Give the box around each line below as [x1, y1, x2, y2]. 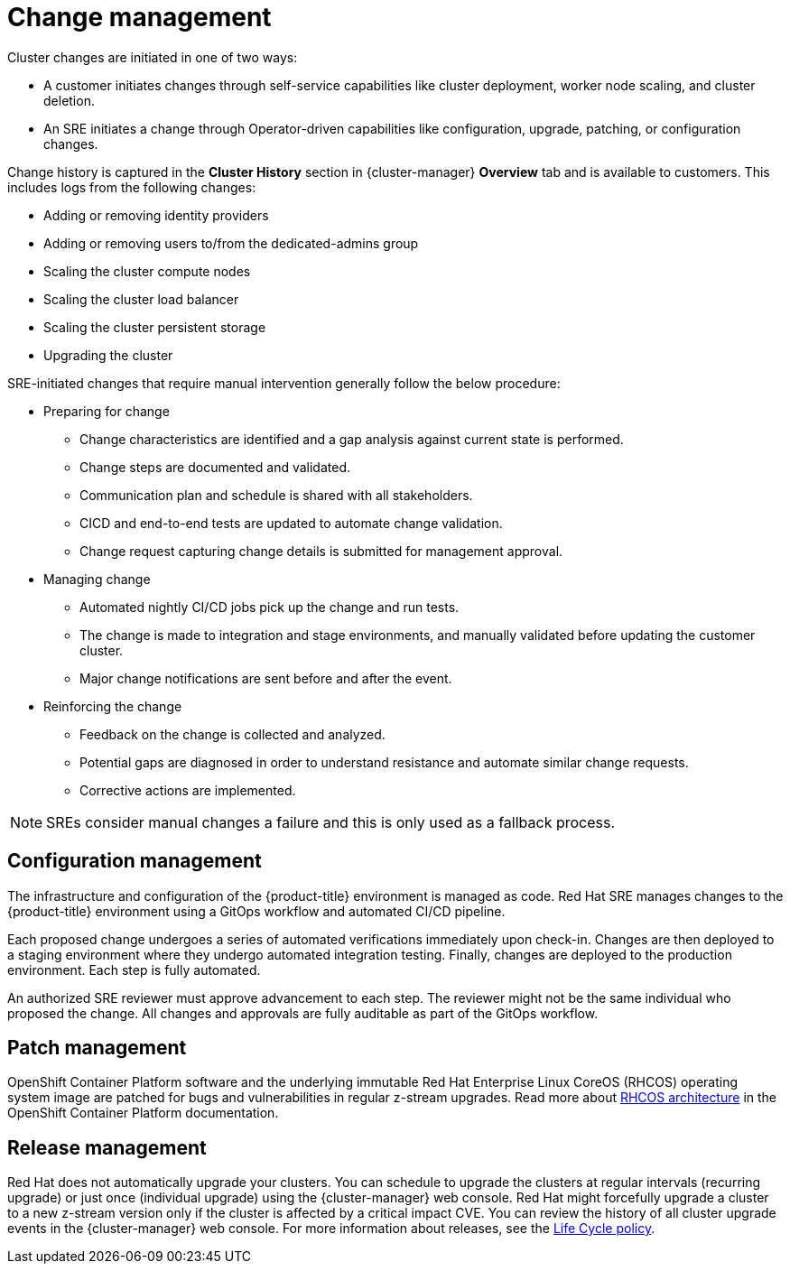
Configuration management [7, 849, 262, 873]
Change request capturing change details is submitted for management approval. [79, 543, 563, 559]
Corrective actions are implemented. [79, 782, 296, 798]
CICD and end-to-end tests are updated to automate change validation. [79, 515, 503, 531]
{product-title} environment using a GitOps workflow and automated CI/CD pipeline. [7, 903, 506, 919]
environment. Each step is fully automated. [7, 961, 261, 978]
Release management [7, 1136, 207, 1159]
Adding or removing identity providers [43, 207, 269, 223]
